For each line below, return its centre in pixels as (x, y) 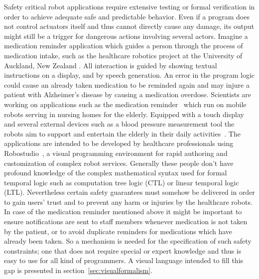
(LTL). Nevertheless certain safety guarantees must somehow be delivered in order (129, 192)
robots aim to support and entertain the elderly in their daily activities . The (122, 133)
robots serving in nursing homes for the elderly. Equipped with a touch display (124, 114)
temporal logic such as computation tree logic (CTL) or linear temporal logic (122, 182)
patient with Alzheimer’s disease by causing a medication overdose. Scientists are (128, 94)
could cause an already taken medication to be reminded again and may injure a (127, 84)
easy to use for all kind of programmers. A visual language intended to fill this (124, 260)
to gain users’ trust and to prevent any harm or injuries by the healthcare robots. (128, 202)
